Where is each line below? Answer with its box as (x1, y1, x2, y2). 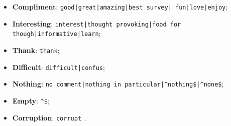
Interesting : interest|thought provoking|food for (12, 18, 181, 28)
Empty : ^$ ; (12, 95, 50, 105)
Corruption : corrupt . (12, 112, 87, 122)
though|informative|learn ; (12, 28, 101, 38)
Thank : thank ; (12, 44, 60, 55)
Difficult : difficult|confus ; (12, 61, 105, 72)
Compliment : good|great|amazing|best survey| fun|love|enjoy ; (12, 1, 228, 11)
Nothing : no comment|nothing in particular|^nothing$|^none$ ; (12, 78, 224, 89)
